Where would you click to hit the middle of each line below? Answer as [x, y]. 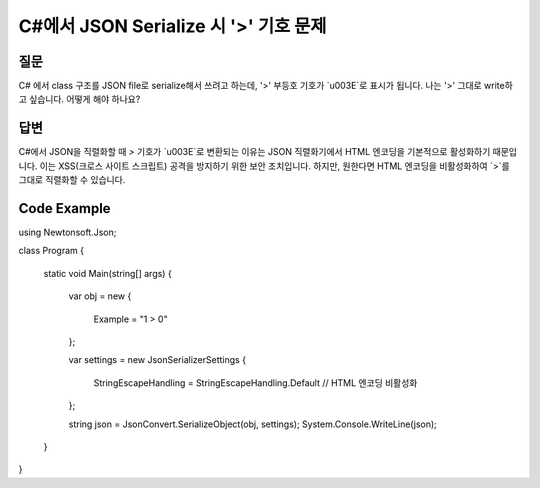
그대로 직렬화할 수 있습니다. [72, 180]
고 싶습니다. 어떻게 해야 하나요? [79, 99]
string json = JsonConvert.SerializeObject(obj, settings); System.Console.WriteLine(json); [252, 424]
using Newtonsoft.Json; [67, 232]
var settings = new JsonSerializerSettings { [157, 360]
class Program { [51, 251]
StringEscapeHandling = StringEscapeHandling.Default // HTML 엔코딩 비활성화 [255, 382]
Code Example [64, 208]
